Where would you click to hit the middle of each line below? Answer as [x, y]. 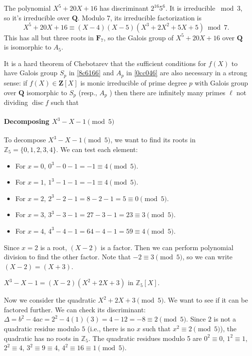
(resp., [88, 92]
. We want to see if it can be [206, 300]
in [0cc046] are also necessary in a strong [187, 73]
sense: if [16, 82]
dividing [16, 102]
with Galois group [221, 82]
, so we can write [207, 257]
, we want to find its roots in [153, 140]
